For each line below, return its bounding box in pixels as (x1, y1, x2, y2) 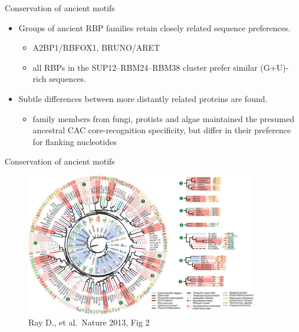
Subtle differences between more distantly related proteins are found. (18, 92, 268, 104)
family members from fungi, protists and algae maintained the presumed (32, 112, 295, 124)
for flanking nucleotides (32, 135, 117, 147)
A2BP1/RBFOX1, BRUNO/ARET (32, 41, 160, 54)
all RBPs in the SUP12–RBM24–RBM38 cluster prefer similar (32, 61, 258, 73)
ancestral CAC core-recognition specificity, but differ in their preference (32, 124, 291, 136)
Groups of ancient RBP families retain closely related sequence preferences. (18, 21, 291, 34)
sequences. (49, 73, 86, 85)
